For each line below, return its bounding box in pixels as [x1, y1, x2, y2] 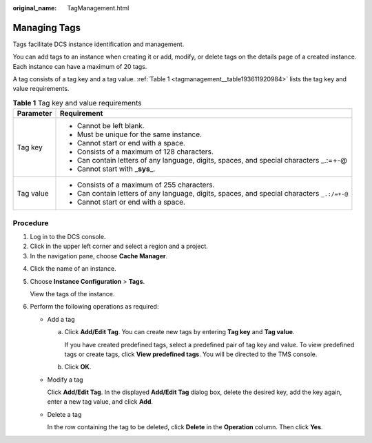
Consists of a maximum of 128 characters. [76, 147, 214, 156]
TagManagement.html [67, 4, 130, 12]
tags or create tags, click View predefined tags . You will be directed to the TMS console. [64, 350, 318, 358]
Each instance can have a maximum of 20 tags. [12, 62, 147, 70]
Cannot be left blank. [76, 121, 145, 131]
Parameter [17, 109, 52, 119]
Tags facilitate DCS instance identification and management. [12, 40, 185, 48]
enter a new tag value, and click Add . [47, 398, 153, 406]
